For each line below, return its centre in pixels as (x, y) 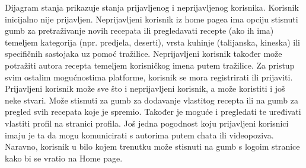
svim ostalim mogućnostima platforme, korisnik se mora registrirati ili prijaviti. (149, 77)
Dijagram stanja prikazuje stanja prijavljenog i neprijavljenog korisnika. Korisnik (152, 7)
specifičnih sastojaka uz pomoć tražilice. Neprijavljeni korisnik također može (144, 54)
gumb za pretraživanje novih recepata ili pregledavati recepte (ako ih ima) (139, 30)
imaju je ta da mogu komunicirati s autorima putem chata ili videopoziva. (139, 135)
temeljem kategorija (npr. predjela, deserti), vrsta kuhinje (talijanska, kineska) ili (152, 42)
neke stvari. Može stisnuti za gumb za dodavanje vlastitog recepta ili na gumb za (152, 100)
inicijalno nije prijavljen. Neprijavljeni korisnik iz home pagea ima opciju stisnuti (152, 19)
